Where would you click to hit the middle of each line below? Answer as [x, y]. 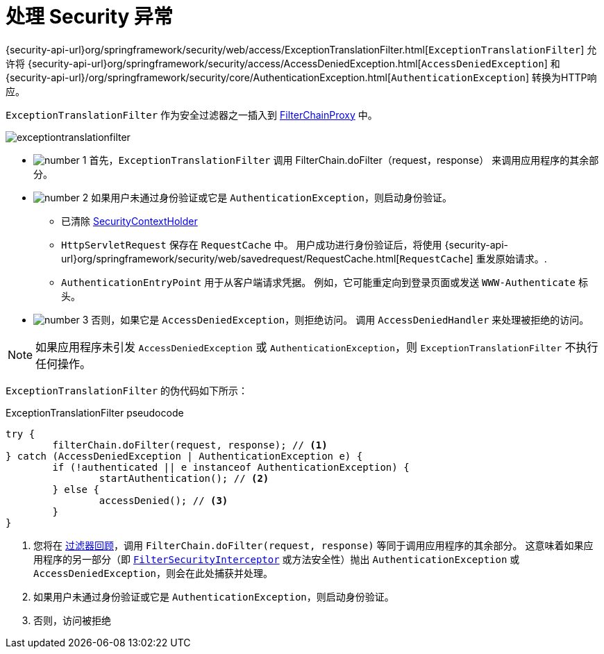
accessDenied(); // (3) [163, 500]
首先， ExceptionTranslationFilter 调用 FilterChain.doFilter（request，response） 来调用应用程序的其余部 [344, 160]
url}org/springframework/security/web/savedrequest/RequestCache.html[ [230, 258]
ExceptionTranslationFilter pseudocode [95, 412]
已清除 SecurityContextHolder [129, 221]
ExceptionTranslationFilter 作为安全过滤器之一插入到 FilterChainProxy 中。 [192, 115]
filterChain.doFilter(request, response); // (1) [190, 445]
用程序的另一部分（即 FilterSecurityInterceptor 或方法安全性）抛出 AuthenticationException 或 [277, 559]
